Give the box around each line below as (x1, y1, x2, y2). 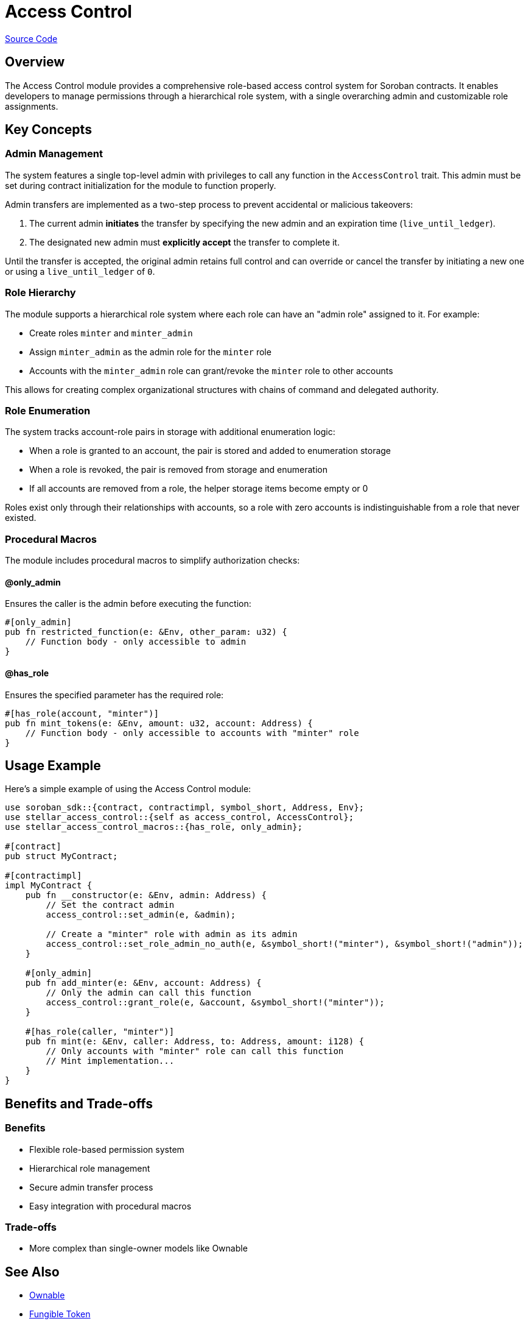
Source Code (5, 33, 58, 44)
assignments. (5, 101, 58, 112)
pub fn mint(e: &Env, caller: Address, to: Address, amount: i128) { (25, 1036, 365, 1047)
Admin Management (5, 147, 103, 160)
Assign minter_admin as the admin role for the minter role (29, 346, 272, 357)
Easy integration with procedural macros (29, 1200, 192, 1211)
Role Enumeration (5, 404, 91, 417)
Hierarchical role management (29, 1163, 150, 1174)
